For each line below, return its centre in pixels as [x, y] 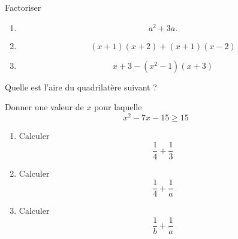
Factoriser [23, 7]
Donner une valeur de [44, 107]
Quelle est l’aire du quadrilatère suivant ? [81, 87]
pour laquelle [118, 107]
